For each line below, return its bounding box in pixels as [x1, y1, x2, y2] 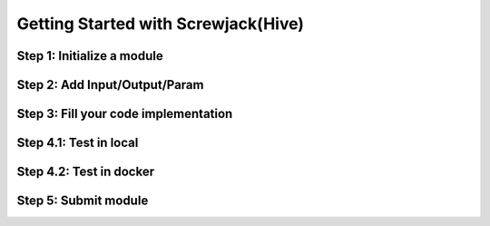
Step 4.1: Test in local [16, 135, 139, 151]
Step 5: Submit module [16, 193, 149, 209]
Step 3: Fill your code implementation [16, 106, 233, 122]
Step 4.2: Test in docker [16, 164, 154, 180]
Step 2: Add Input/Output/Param [16, 77, 204, 93]
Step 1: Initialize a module [16, 48, 163, 64]
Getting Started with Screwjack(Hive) [16, 14, 304, 34]
